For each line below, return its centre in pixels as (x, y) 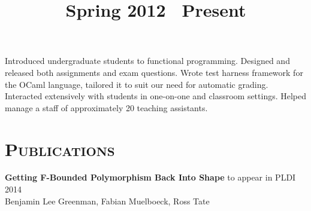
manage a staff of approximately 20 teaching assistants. (106, 107)
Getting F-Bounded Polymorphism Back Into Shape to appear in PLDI (150, 177)
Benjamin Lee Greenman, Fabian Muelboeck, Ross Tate (107, 201)
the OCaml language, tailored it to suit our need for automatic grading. (137, 84)
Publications (60, 149)
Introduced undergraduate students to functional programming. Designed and (147, 61)
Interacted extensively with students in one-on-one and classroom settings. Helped (156, 96)
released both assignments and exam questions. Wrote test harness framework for (154, 72)
